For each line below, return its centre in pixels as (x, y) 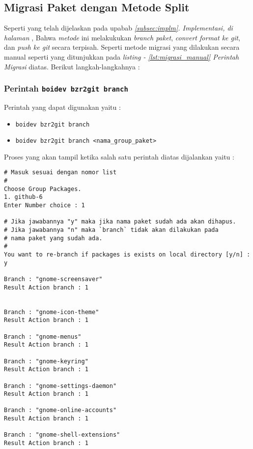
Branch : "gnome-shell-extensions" (62, 435)
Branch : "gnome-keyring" (46, 361)
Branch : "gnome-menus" (43, 337)
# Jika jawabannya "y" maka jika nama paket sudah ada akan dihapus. (120, 222)
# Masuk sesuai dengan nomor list (60, 173)
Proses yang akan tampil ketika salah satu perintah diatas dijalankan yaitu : (119, 156)
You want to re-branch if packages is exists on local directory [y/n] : (127, 255)
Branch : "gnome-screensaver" (53, 279)
